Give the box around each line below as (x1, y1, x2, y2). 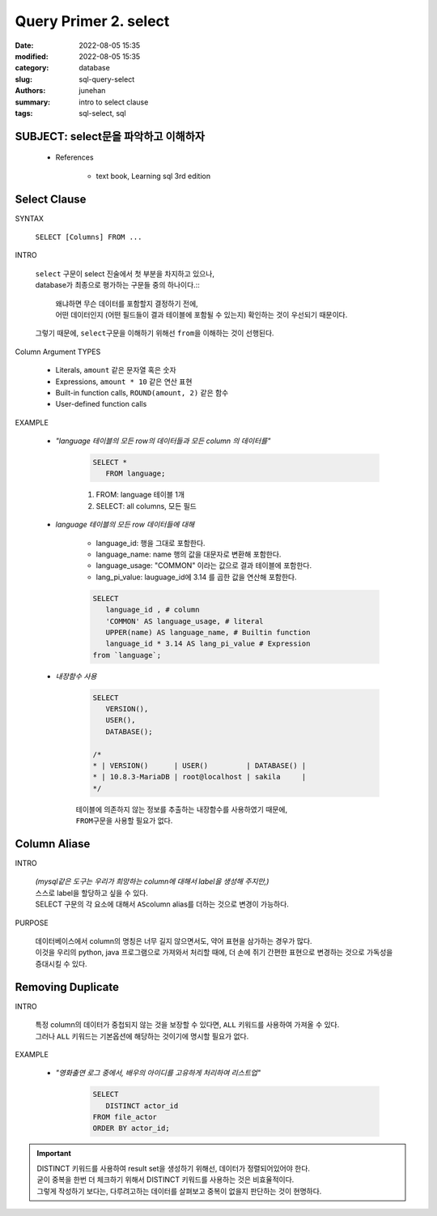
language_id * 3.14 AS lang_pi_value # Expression (105, 639, 311, 648)
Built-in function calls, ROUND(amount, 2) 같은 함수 (55, 387, 229, 397)
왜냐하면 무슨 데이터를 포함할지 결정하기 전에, (55, 298, 198, 308)
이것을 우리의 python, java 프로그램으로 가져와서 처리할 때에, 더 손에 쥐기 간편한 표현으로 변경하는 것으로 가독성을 (35, 948, 393, 958)
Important (36, 1149, 72, 1158)
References (55, 152, 94, 162)
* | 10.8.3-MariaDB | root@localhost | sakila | (92, 772, 307, 782)
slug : (15, 74, 32, 84)
